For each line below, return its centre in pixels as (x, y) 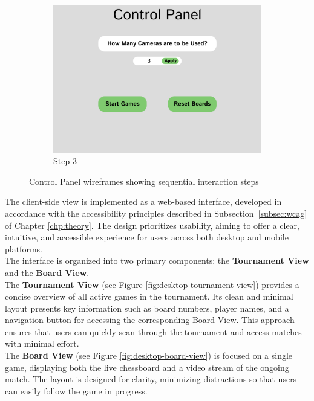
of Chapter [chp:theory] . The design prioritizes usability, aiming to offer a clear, (152, 225)
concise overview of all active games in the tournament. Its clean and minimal (149, 296)
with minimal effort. (42, 343)
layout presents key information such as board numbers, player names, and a (147, 308)
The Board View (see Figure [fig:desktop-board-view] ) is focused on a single (149, 355)
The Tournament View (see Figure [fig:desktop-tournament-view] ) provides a (152, 284)
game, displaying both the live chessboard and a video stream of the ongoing (147, 367)
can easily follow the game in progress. (76, 390)
